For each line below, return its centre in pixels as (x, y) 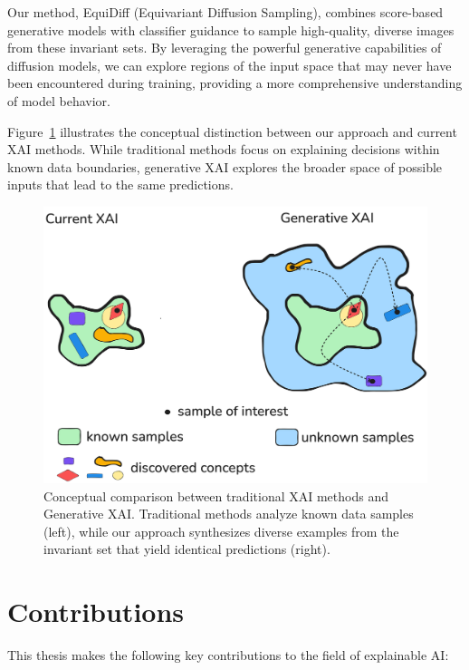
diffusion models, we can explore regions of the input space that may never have (230, 65)
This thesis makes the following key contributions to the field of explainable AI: (228, 655)
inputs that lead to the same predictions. (120, 184)
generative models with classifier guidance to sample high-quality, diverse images (231, 29)
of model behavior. (59, 100)
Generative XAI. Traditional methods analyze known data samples (229, 514)
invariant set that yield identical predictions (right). (187, 549)
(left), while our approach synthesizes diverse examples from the (221, 531)
